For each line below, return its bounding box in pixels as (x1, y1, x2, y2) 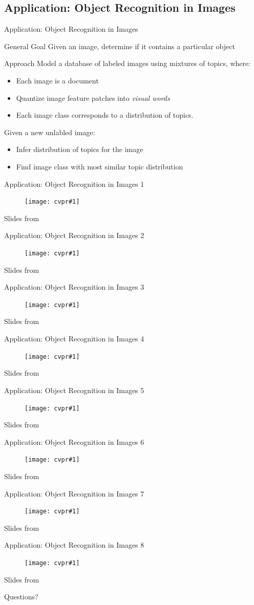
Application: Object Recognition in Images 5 (4, 384, 144, 395)
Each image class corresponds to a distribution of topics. (16, 110, 194, 120)
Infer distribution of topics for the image (16, 144, 143, 155)
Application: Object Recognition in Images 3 (4, 282, 144, 292)
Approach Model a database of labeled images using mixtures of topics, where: (4, 58, 251, 69)
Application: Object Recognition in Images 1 (4, 178, 144, 189)
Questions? (4, 591, 38, 602)
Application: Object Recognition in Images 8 (4, 539, 144, 550)
